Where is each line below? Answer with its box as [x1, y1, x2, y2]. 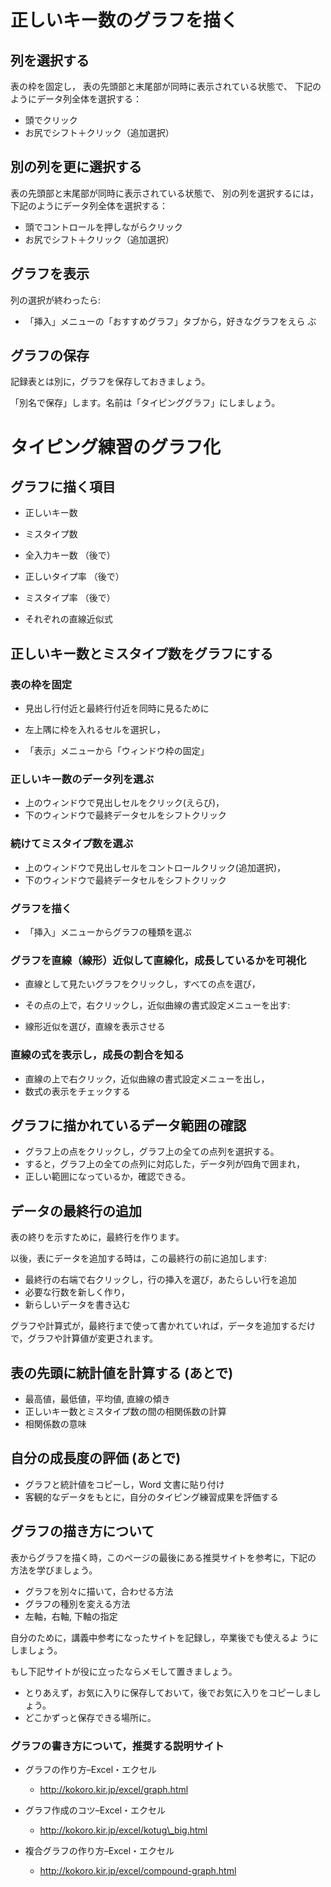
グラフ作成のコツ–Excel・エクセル [24, 1804, 167, 1816]
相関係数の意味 [24, 1418, 87, 1430]
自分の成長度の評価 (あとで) [10, 1450, 182, 1467]
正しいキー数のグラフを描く [10, 9, 239, 32]
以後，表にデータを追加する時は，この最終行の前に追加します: [10, 1252, 268, 1265]
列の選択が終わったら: [10, 294, 102, 306]
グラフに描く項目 [10, 479, 116, 496]
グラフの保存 [10, 347, 90, 365]
